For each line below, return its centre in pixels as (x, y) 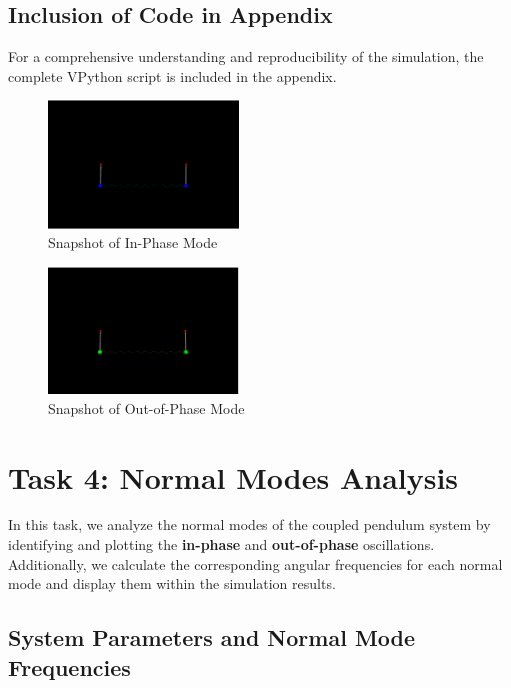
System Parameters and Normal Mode (212, 637)
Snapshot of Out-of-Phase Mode (146, 407)
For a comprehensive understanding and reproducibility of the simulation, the (246, 56)
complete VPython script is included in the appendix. (172, 75)
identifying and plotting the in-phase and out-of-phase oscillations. (221, 544)
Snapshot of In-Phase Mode (133, 242)
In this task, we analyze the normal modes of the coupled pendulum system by (249, 524)
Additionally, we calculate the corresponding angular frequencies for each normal (255, 563)
